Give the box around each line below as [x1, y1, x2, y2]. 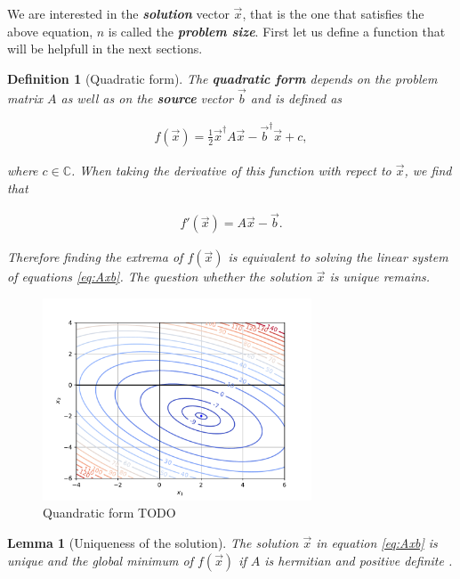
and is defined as [250, 88, 343, 107]
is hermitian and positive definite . [264, 550, 453, 569]
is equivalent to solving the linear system [228, 248, 448, 266]
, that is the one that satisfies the [242, 4, 424, 22]
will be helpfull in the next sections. [7, 39, 203, 58]
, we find [404, 160, 452, 179]
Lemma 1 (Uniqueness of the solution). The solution [7, 533, 299, 551]
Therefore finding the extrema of [7, 248, 183, 266]
